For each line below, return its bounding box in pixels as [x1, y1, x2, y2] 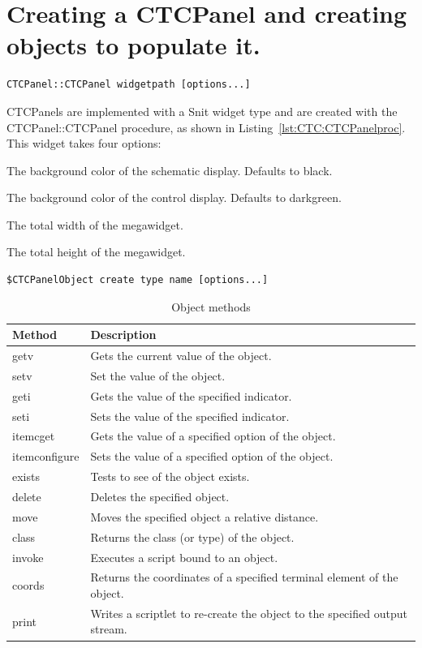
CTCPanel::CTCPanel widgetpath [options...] [6, 79, 251, 91]
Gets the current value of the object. [90, 347, 272, 364]
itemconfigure [12, 448, 80, 465]
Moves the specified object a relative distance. [90, 508, 319, 525]
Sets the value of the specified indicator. [90, 407, 290, 424]
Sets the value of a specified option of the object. [90, 448, 334, 465]
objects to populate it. [6, 28, 261, 62]
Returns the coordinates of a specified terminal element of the [90, 569, 398, 586]
